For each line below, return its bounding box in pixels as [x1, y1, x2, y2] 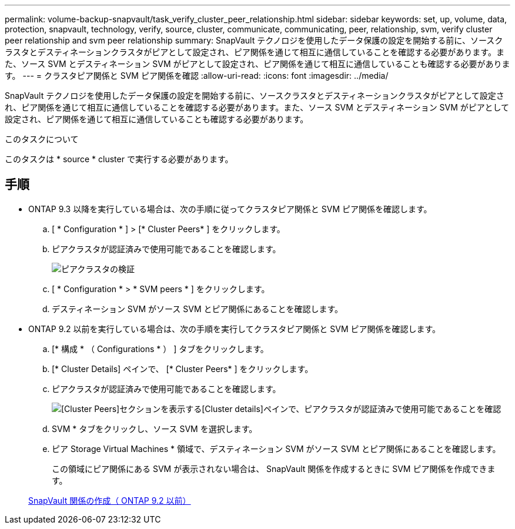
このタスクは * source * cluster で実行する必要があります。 [5, 154, 233, 164]
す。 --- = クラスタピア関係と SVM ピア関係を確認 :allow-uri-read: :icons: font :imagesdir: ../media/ [5, 71, 389, 81]
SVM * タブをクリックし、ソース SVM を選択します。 [52, 423, 257, 434]
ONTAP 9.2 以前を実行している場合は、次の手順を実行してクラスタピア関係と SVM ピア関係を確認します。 [28, 323, 441, 334]
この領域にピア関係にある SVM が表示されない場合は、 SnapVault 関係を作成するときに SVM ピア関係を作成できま [52, 463, 496, 474]
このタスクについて [5, 134, 79, 144]
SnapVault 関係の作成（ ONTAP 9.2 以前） [28, 495, 191, 505]
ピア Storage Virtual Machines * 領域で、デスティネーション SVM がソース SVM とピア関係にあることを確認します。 [52, 443, 501, 454]
